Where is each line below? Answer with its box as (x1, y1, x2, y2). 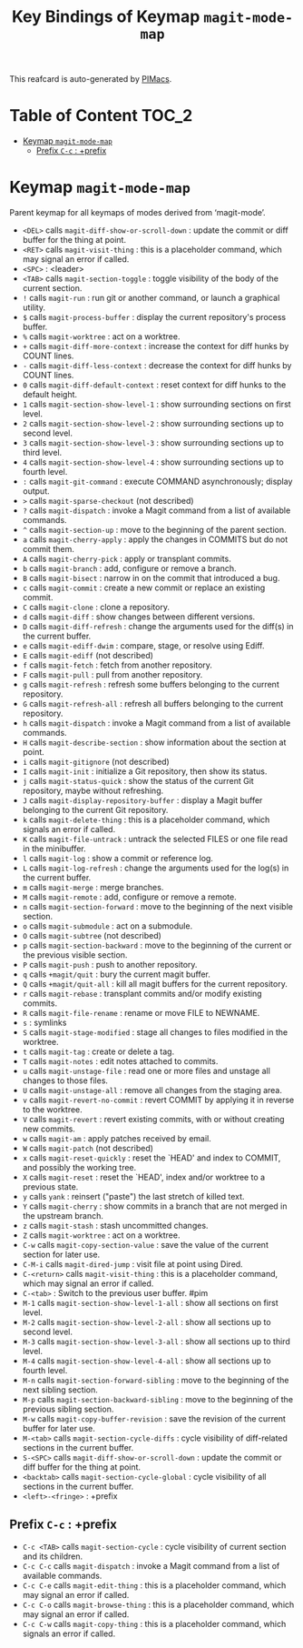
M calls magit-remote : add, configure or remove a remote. (22, 891, 238, 902)
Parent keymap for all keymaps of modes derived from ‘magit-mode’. (9, 207, 266, 218)
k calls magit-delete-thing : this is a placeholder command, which (22, 814, 270, 825)
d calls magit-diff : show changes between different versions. (22, 611, 256, 622)
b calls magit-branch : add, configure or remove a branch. (22, 563, 238, 574)
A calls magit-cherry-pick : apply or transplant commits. (22, 553, 231, 565)
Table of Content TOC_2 (9, 106, 193, 126)
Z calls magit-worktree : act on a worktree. (22, 1230, 181, 1241)
